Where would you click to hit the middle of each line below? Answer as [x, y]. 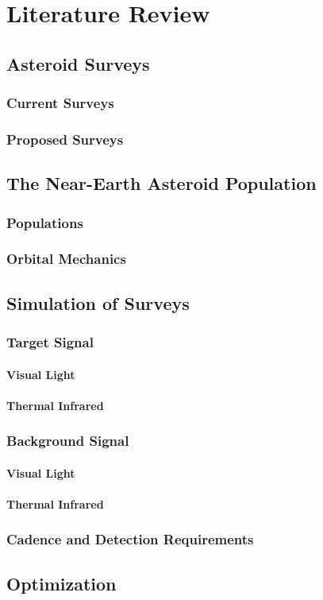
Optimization [62, 583]
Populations [45, 222]
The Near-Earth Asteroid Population [161, 183]
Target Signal [50, 342]
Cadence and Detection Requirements [130, 539]
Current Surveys [60, 103]
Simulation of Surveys [98, 302]
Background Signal [68, 441]
